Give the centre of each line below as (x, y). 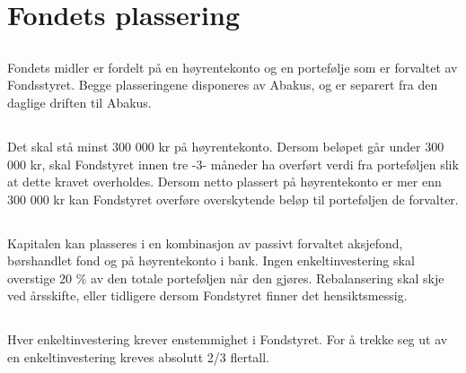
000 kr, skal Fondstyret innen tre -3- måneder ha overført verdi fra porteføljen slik (233, 164)
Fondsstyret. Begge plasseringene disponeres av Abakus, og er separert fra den (223, 85)
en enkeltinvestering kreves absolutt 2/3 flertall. (139, 357)
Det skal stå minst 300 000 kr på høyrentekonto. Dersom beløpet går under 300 (226, 146)
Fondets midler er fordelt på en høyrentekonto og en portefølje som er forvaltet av (233, 67)
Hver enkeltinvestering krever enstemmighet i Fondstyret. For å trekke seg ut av (228, 339)
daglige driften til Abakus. (79, 102)
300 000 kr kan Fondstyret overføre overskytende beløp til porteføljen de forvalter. (233, 199)
